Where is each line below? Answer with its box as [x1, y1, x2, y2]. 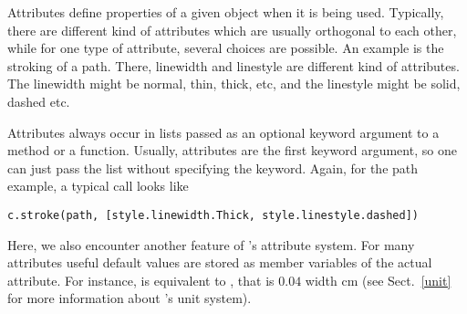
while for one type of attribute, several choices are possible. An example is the [7, 38, 444, 58]
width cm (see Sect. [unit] [305, 270, 451, 289]
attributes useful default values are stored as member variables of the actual [7, 253, 432, 272]
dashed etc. [7, 91, 70, 110]
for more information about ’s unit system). [7, 288, 252, 308]
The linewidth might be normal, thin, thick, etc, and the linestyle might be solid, [7, 74, 461, 93]
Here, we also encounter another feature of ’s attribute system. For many [7, 235, 415, 254]
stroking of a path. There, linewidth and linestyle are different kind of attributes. [7, 56, 460, 75]
